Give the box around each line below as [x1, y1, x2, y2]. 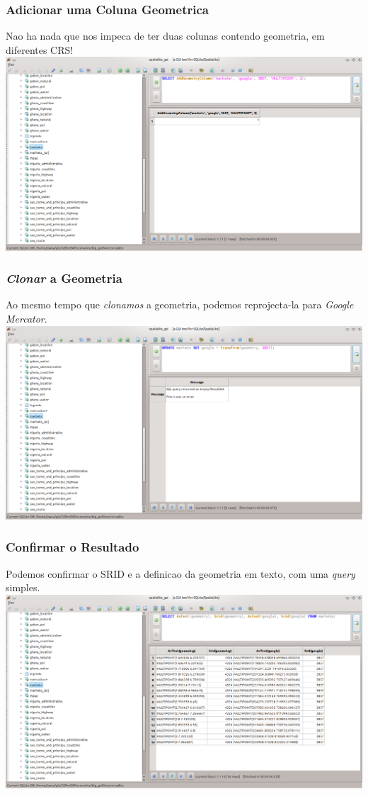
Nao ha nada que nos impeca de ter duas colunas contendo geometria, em [6, 28, 325, 43]
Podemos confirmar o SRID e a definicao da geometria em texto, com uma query [6, 566, 355, 581]
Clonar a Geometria [6, 269, 122, 287]
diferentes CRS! [6, 42, 74, 57]
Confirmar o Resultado [6, 538, 139, 556]
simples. [6, 580, 40, 595]
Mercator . [6, 311, 47, 325]
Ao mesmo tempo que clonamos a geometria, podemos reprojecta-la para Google [6, 297, 354, 312]
